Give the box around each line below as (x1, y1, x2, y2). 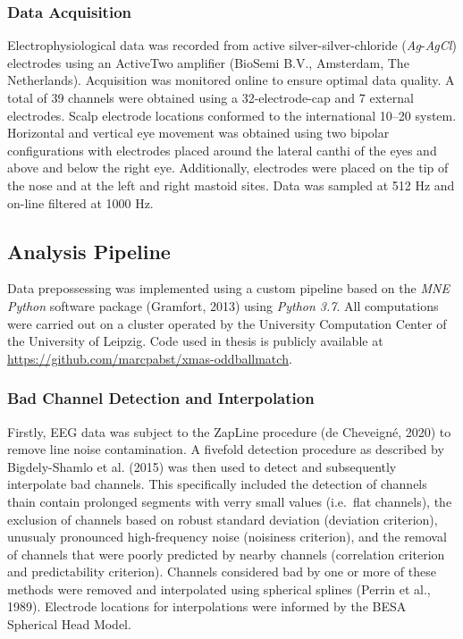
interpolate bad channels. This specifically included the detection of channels (7, 475, 427, 493)
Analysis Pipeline (7, 237, 171, 265)
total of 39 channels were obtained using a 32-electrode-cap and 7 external (7, 88, 414, 106)
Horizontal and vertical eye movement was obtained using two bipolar (7, 123, 390, 142)
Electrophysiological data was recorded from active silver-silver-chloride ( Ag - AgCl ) (7, 36, 457, 55)
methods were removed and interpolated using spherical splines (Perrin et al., (7, 579, 431, 598)
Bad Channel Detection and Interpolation (7, 387, 315, 409)
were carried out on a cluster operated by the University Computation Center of (7, 314, 447, 332)
